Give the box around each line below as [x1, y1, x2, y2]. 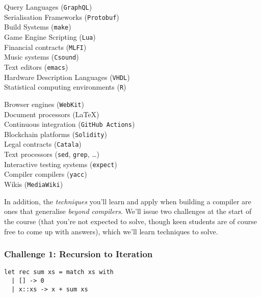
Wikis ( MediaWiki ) [4, 179, 63, 190]
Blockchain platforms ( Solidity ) [4, 128, 107, 139]
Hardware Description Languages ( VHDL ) [4, 71, 130, 82]
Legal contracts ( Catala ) [4, 139, 82, 149]
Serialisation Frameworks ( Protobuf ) [4, 11, 119, 22]
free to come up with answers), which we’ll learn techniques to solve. [4, 226, 218, 236]
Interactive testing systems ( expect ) [4, 158, 117, 169]
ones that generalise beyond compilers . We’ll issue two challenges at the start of [4, 206, 252, 217]
